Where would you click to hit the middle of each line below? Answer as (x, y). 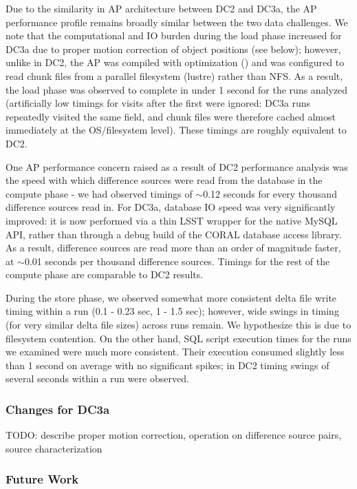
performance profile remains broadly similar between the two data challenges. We (177, 22)
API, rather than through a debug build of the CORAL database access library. (174, 234)
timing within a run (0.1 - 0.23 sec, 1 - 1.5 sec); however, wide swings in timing (172, 311)
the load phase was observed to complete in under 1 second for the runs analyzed (177, 89)
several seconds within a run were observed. (97, 378)
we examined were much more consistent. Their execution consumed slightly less (175, 352)
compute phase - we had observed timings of (99, 193)
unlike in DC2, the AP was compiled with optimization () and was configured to (175, 62)
